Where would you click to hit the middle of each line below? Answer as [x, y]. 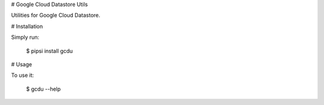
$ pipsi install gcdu [49, 51]
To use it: [22, 75]
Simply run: [25, 37]
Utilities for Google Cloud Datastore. [56, 16]
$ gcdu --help [43, 89]
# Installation [27, 26]
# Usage [22, 64]
